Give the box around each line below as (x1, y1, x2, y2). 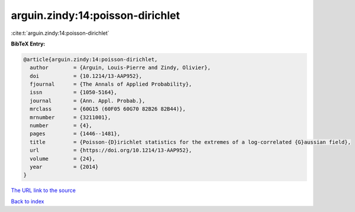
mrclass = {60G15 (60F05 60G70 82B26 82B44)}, (30, 106, 186, 112)
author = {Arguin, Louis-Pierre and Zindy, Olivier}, (30, 64, 211, 71)
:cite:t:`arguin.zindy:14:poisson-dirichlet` (11, 30, 109, 37)
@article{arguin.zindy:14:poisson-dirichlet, (23, 56, 158, 63)
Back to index (11, 198, 44, 205)
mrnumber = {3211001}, (30, 114, 111, 120)
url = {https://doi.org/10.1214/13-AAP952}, (30, 147, 192, 154)
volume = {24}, (30, 155, 96, 162)
